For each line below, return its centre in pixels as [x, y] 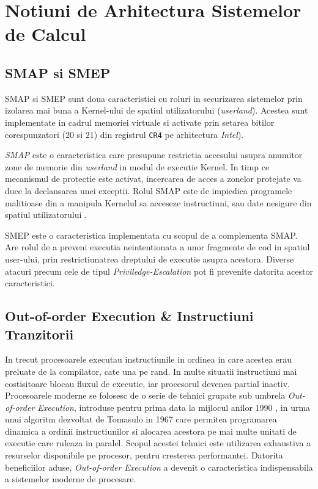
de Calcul [46, 34]
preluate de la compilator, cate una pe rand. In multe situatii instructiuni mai [151, 371]
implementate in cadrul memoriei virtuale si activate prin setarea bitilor [140, 122]
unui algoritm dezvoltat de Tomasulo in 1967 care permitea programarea [141, 419]
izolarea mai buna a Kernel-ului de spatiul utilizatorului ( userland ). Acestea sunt [157, 110]
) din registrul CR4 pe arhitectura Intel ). [169, 134]
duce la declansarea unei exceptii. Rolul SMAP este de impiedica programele [149, 190]
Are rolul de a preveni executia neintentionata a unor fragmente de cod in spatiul [157, 247]
